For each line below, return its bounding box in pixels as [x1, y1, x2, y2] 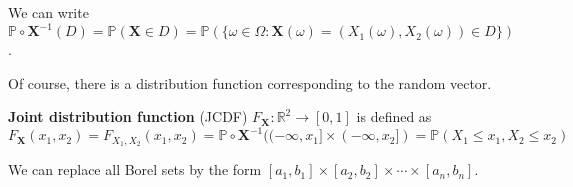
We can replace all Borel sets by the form [8, 159, 262, 180]
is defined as [356, 106, 432, 127]
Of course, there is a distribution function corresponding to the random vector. [8, 72, 492, 93]
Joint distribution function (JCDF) [8, 106, 248, 127]
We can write [8, 2, 89, 22]
